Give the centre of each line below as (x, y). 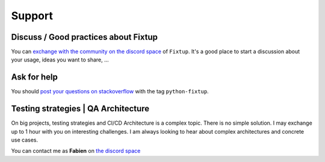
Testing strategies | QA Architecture (80, 109)
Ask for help (35, 77)
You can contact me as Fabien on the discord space (76, 151)
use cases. (25, 140)
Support (32, 16)
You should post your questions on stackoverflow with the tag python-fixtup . (110, 92)
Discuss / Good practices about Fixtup (84, 37)
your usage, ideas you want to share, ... (60, 60)
